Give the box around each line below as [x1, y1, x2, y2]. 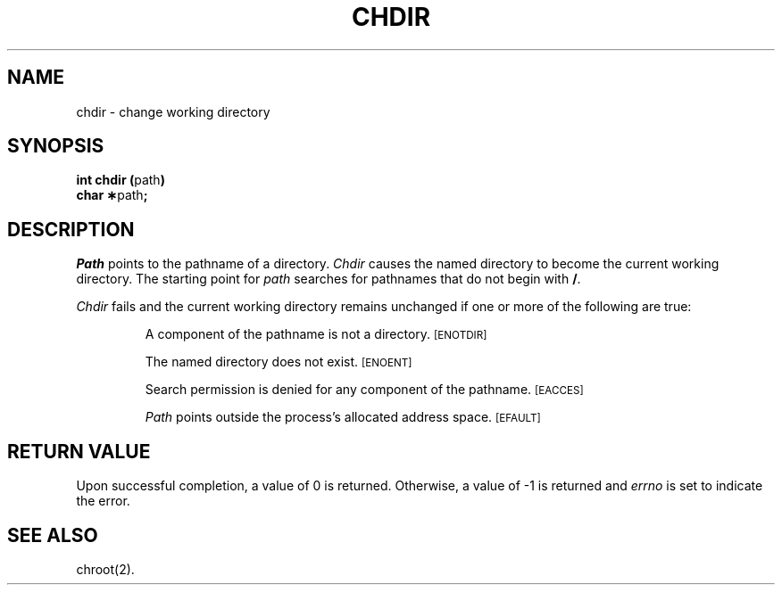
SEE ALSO [7, 523, 98, 547]
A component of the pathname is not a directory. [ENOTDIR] [145, 326, 487, 342]
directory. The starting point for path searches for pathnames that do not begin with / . [76, 271, 581, 287]
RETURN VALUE [7, 440, 151, 463]
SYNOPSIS [7, 135, 104, 158]
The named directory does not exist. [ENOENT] [145, 354, 412, 370]
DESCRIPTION [7, 218, 135, 241]
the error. [76, 493, 130, 509]
